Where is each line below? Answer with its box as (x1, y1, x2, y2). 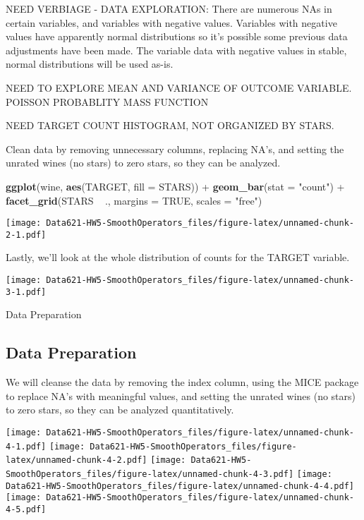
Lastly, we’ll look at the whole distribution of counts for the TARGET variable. (6, 250, 350, 265)
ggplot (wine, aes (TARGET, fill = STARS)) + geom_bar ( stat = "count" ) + (6, 179, 345, 193)
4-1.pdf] (6, 441, 47, 452)
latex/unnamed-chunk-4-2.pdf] (6, 455, 147, 466)
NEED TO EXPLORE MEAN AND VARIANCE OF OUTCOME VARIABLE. (6, 80, 352, 95)
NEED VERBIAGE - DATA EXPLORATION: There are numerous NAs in (6, 1, 332, 16)
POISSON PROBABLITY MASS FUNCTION (6, 94, 209, 109)
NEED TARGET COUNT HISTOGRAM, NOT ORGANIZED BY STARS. (6, 118, 334, 133)
